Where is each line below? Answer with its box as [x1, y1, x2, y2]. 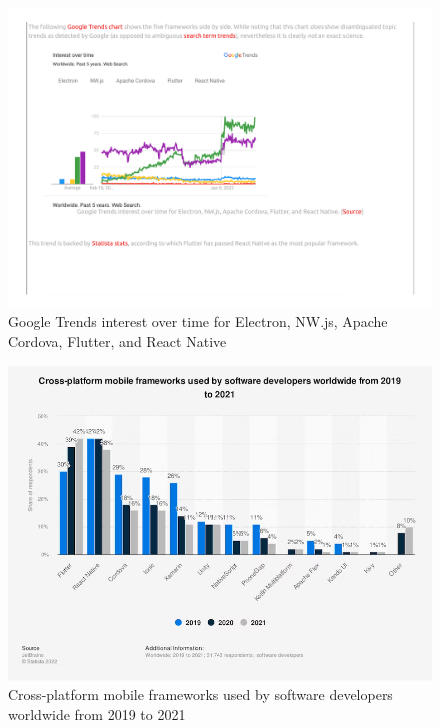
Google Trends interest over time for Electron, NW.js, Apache [8, 311, 388, 332]
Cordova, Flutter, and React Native [8, 330, 227, 351]
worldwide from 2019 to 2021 [8, 703, 186, 724]
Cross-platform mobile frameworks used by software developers [8, 684, 393, 705]
